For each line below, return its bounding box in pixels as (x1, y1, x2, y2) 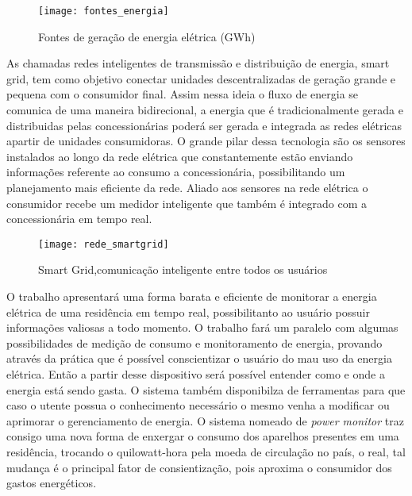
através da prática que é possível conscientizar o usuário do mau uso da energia (6, 350, 392, 367)
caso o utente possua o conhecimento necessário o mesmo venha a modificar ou (6, 397, 390, 413)
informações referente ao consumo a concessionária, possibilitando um (6, 163, 345, 180)
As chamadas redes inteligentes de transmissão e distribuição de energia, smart (6, 55, 390, 71)
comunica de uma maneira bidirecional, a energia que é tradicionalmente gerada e (6, 102, 403, 118)
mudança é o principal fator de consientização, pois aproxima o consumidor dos (6, 459, 392, 475)
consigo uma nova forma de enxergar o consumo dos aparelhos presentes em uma (6, 428, 399, 444)
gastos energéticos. (6, 475, 97, 491)
